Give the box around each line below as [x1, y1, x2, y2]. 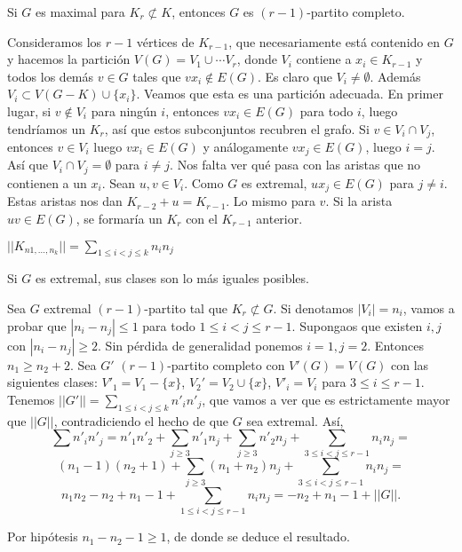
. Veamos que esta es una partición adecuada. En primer [136, 84, 443, 103]
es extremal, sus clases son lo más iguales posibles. [36, 269, 309, 288]
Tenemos [7, 390, 55, 408]
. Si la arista [325, 192, 393, 210]
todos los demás [7, 67, 94, 85]
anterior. [256, 209, 303, 227]
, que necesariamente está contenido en [228, 32, 440, 51]
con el [186, 209, 218, 227]
